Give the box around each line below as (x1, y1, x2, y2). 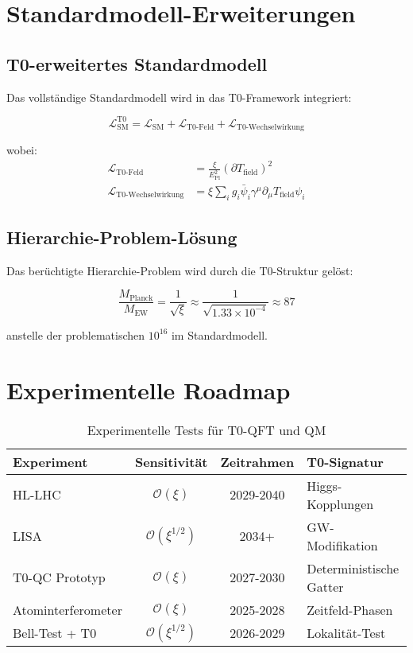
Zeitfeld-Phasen (307, 600, 393, 619)
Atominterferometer (13, 600, 122, 619)
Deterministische (307, 558, 399, 577)
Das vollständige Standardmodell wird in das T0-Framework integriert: (6, 88, 352, 105)
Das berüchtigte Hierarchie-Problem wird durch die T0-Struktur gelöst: (6, 262, 353, 278)
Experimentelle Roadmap (6, 373, 291, 406)
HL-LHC (13, 485, 61, 504)
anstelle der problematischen (6, 326, 145, 343)
